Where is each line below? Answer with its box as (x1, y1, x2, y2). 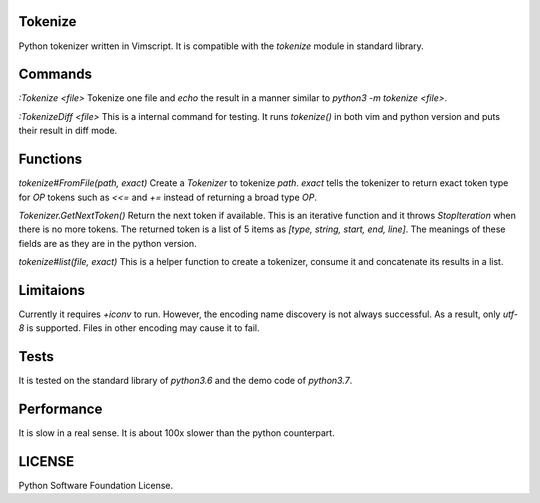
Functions (18, 151, 83, 168)
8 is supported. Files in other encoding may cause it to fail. (18, 322, 260, 334)
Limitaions (18, 281, 85, 299)
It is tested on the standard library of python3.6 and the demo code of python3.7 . (18, 375, 353, 387)
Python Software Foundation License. (18, 480, 174, 492)
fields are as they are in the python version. (18, 237, 197, 249)
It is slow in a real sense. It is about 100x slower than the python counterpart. (18, 427, 335, 439)
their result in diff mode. (18, 125, 118, 137)
